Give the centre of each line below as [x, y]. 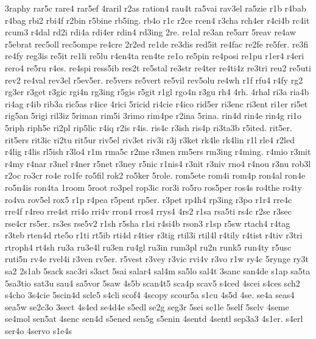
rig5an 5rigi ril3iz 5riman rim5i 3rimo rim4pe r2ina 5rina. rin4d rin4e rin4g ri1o [153, 116]
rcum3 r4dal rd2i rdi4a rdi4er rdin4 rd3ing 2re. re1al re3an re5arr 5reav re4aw [150, 32]
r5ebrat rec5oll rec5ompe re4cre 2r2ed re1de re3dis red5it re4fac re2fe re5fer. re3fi [157, 44]
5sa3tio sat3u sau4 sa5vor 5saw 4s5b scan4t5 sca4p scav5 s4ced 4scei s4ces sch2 [153, 283]
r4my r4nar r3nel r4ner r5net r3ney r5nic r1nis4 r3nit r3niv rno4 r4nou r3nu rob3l [158, 163]
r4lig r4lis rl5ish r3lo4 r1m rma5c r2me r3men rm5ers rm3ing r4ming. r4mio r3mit [158, 152]
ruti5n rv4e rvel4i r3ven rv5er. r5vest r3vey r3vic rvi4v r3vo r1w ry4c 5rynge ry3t [157, 259]
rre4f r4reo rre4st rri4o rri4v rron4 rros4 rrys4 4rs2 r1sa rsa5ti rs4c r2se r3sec [148, 211]
